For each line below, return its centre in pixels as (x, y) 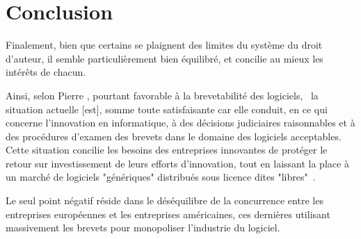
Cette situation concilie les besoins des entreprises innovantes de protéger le (167, 150)
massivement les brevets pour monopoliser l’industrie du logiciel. (143, 228)
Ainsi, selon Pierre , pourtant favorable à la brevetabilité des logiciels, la (162, 95)
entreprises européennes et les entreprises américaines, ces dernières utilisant (168, 214)
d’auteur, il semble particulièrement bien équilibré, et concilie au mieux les (165, 58)
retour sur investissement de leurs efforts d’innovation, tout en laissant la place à (177, 163)
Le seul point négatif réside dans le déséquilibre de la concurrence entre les (165, 200)
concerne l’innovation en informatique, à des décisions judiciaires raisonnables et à (180, 123)
